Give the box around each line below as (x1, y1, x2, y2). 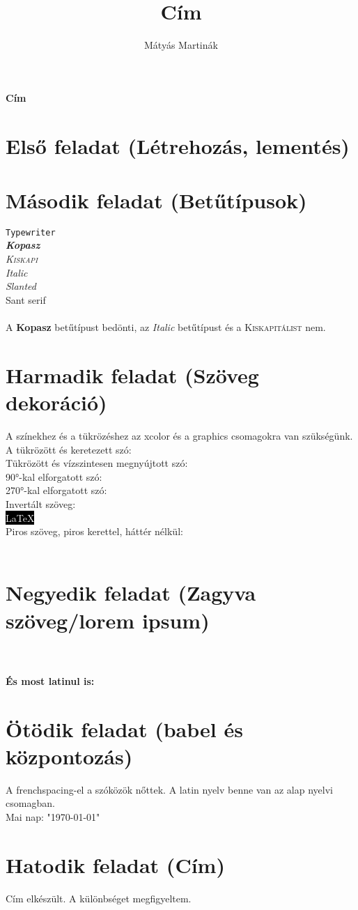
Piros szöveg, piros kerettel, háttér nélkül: (6, 524, 183, 539)
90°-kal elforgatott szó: (6, 469, 102, 484)
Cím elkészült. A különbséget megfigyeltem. (6, 890, 192, 905)
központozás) (6, 741, 133, 770)
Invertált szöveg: (6, 496, 76, 511)
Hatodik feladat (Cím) (6, 850, 225, 879)
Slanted (6, 279, 37, 293)
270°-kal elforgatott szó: (6, 483, 107, 498)
